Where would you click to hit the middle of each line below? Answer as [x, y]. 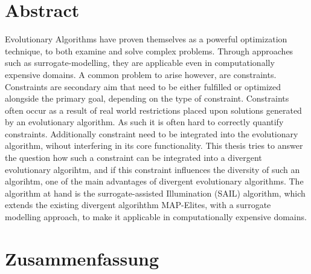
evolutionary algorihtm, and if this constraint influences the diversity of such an [152, 169]
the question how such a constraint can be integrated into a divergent [133, 158]
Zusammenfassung [82, 258]
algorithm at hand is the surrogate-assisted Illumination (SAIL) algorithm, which [155, 193]
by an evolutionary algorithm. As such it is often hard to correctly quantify [144, 122]
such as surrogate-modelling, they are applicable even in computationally [140, 63]
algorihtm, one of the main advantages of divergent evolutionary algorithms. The [154, 181]
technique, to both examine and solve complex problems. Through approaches [149, 51]
